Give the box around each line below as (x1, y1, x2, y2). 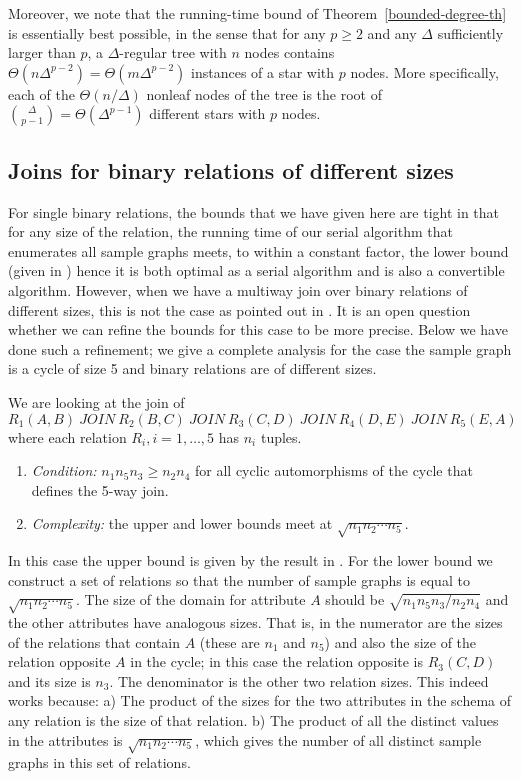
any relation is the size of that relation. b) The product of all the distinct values (8, 709, 499, 730)
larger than (8, 42, 76, 63)
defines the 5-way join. (31, 479, 169, 500)
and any (367, 22, 417, 43)
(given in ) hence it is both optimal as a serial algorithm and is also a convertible (8, 260, 505, 281)
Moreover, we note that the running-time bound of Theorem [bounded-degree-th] (8, 3, 507, 23)
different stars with (149, 103, 266, 124)
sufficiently (437, 22, 504, 43)
